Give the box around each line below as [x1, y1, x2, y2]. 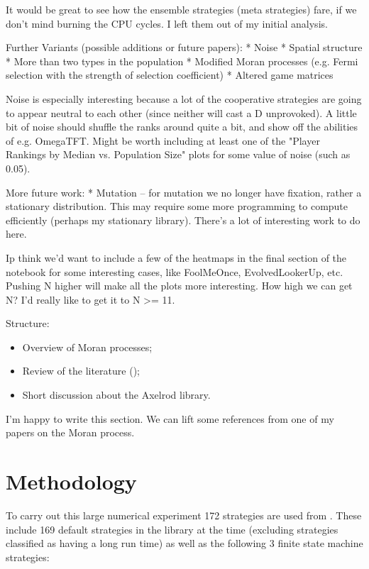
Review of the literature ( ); [22, 363, 140, 378]
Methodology [6, 467, 137, 496]
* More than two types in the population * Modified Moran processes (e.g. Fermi [6, 53, 358, 68]
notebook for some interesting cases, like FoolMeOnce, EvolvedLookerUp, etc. [6, 264, 343, 279]
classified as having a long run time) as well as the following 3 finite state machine [6, 536, 363, 551]
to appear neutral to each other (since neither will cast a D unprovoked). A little [6, 105, 357, 120]
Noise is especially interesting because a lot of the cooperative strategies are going [6, 91, 362, 106]
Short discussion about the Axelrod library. [22, 387, 211, 402]
